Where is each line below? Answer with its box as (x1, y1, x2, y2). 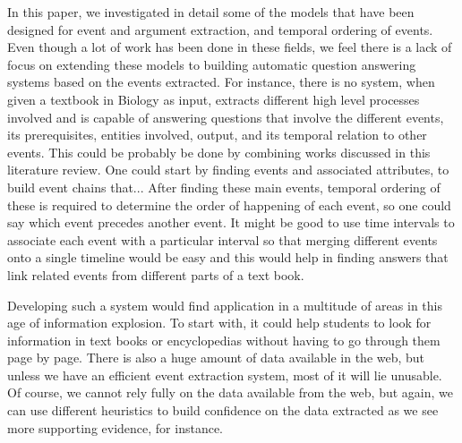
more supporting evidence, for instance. (7, 418, 224, 437)
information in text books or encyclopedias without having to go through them (7, 330, 441, 349)
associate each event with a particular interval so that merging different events (7, 230, 438, 249)
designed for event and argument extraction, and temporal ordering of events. (7, 20, 433, 38)
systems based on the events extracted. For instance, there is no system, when (7, 72, 435, 91)
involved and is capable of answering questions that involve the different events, (7, 107, 444, 126)
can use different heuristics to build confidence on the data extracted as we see (7, 401, 439, 420)
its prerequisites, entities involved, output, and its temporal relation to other (7, 125, 427, 144)
